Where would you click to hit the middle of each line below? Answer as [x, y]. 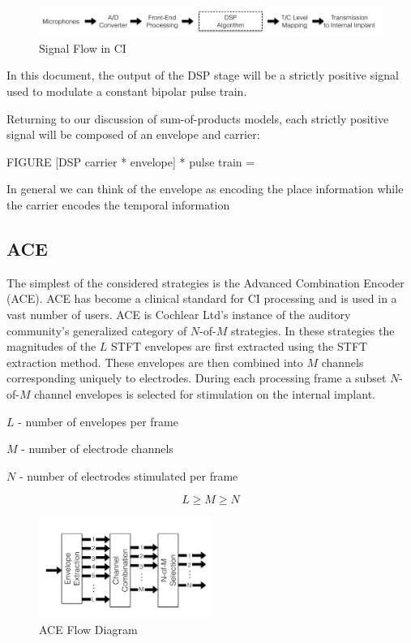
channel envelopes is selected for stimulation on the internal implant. [205, 393]
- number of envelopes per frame [98, 421]
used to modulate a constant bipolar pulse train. [127, 91]
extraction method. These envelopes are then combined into [155, 362]
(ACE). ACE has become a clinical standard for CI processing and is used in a [202, 298]
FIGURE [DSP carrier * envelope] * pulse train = [131, 161]
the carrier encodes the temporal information [118, 205]
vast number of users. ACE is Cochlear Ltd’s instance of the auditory [179, 314]
